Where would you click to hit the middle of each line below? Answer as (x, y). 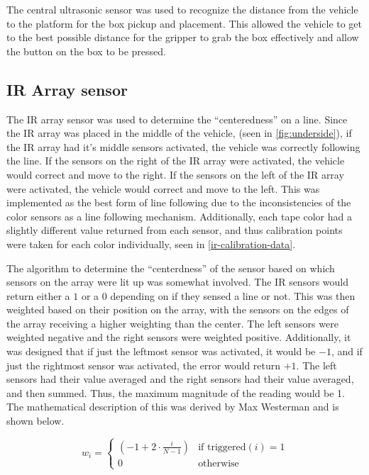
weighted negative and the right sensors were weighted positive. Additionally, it (179, 337)
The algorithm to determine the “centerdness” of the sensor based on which (171, 268)
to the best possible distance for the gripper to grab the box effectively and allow (183, 37)
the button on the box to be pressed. (86, 51)
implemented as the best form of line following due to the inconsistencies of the (179, 202)
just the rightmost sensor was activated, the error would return (144, 365)
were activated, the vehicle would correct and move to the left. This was (163, 188)
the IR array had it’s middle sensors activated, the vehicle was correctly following (183, 146)
